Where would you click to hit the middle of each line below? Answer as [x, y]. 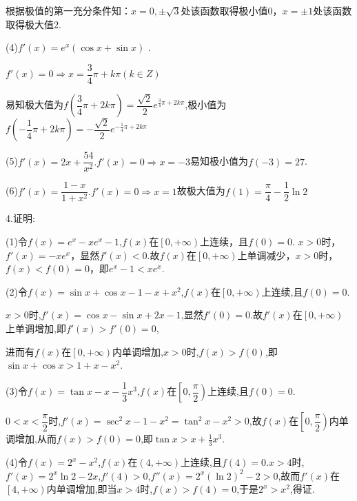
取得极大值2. [33, 24]
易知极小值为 [220, 161]
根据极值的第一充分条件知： [68, 10]
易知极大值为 [34, 104]
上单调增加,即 [36, 328]
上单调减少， [266, 255]
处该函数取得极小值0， [232, 10]
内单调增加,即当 [82, 489]
